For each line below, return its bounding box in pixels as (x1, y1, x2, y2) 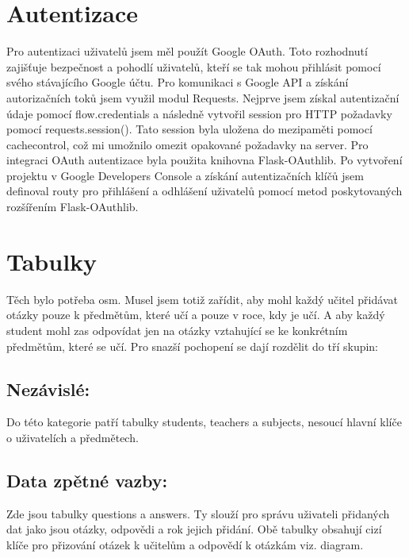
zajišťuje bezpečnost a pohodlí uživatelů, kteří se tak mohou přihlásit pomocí (6, 58, 381, 75)
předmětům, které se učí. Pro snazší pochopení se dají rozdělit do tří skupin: (6, 337, 379, 354)
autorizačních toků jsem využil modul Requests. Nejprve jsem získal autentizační (6, 89, 399, 106)
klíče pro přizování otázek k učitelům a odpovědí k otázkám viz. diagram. (6, 536, 364, 552)
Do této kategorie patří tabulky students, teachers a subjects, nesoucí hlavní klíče (6, 414, 402, 430)
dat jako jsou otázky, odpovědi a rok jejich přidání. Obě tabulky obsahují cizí (6, 521, 382, 537)
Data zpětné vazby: (6, 468, 168, 492)
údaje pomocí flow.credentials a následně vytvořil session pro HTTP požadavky (6, 105, 392, 121)
